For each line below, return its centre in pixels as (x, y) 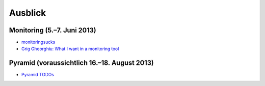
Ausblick (27, 13)
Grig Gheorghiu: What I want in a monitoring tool (70, 49)
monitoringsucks (38, 42)
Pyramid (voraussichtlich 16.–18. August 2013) (81, 63)
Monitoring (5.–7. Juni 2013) (53, 30)
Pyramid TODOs (38, 75)
